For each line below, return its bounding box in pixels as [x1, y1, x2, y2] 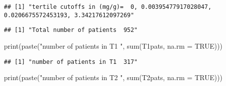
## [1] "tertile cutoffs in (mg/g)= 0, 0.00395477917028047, [4, 3, 212, 10]
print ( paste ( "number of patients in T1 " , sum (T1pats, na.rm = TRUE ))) [4, 40, 223, 51]
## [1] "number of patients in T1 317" [4, 58, 138, 65]
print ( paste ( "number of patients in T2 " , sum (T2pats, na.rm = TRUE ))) [4, 72, 223, 83]
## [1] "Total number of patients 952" [4, 27, 138, 34]
